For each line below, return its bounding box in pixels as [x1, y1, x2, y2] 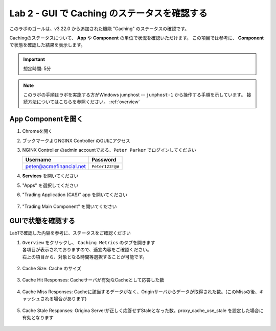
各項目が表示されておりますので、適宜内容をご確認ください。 [22, 247, 152, 253]
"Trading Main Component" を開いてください [22, 203, 117, 209]
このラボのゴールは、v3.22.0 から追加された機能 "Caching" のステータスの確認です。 [9, 26, 189, 32]
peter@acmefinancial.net [25, 163, 86, 170]
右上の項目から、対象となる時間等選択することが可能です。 [22, 253, 148, 260]
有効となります [22, 314, 54, 320]
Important [23, 56, 45, 62]
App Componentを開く [9, 115, 84, 124]
